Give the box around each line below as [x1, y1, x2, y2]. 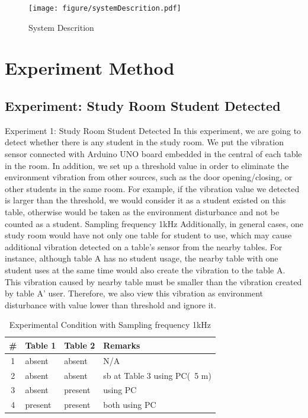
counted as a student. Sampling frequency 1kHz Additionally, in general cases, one [5, 217, 304, 229]
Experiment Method [5, 56, 175, 80]
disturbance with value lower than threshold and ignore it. [5, 298, 216, 311]
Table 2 [64, 339, 95, 351]
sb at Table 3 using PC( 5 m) [103, 369, 211, 381]
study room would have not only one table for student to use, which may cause [5, 229, 292, 241]
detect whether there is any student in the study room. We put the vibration [5, 136, 284, 148]
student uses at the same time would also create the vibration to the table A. [5, 263, 285, 276]
